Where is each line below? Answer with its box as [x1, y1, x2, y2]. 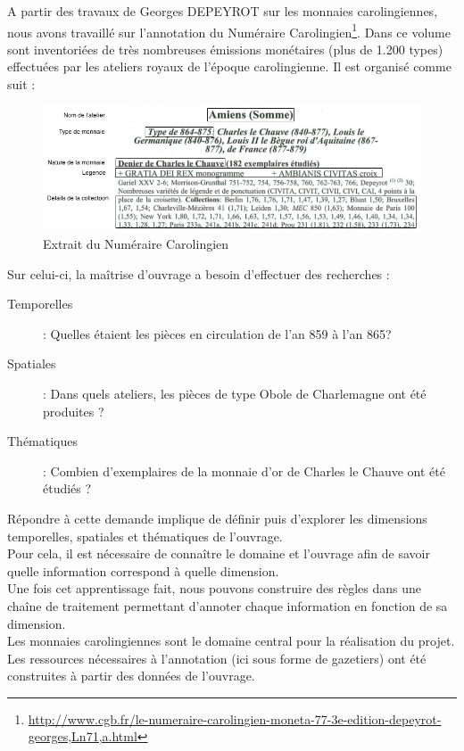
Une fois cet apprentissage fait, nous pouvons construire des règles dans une [7, 579, 422, 598]
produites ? [43, 401, 104, 420]
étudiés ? [43, 479, 92, 498]
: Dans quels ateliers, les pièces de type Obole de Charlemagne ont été [43, 384, 427, 402]
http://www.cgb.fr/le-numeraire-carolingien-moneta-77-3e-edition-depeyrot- [28, 709, 442, 728]
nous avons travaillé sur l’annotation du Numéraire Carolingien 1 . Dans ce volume [7, 20, 451, 41]
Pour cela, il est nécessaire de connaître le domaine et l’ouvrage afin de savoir [7, 544, 430, 563]
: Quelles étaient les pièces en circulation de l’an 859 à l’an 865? [43, 324, 392, 342]
